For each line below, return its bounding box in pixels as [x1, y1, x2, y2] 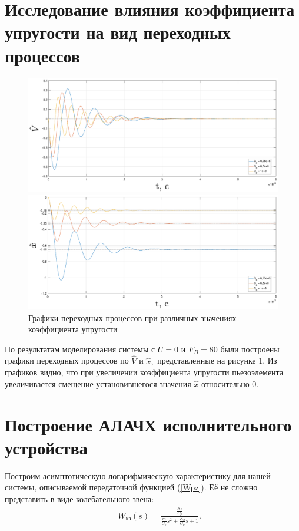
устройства [5, 435, 88, 459]
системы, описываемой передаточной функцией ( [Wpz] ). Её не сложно [5, 481, 258, 493]
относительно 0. [201, 377, 259, 390]
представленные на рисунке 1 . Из [157, 354, 277, 367]
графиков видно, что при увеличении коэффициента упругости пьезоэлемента [5, 366, 284, 378]
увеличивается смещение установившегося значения [5, 377, 191, 390]
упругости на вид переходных [5, 20, 231, 44]
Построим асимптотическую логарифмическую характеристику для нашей [5, 469, 271, 481]
